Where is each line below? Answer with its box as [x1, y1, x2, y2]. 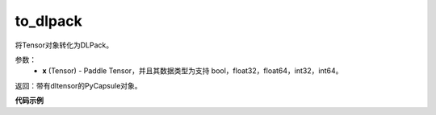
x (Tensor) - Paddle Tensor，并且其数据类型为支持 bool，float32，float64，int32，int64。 [42, 66, 343, 76]
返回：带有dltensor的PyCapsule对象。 [15, 80, 142, 90]
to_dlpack [15, 12, 82, 30]
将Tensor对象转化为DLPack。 [15, 40, 113, 50]
